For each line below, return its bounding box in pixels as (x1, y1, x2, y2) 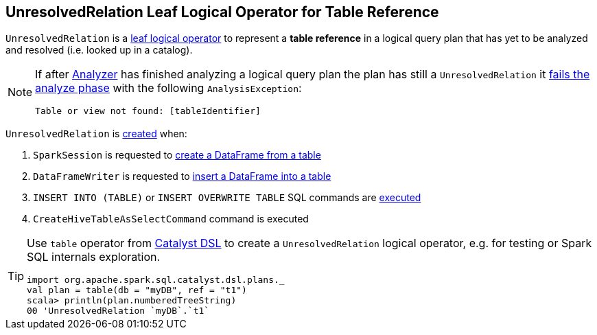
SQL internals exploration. (27, 250, 161, 264)
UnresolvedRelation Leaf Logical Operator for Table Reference (5, 3, 439, 21)
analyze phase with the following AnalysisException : (35, 81, 302, 95)
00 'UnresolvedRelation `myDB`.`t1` (27, 305, 210, 316)
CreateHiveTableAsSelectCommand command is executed (33, 213, 309, 225)
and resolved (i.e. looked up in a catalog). (5, 44, 193, 56)
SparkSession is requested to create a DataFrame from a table (33, 149, 321, 161)
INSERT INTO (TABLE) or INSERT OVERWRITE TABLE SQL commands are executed (33, 192, 421, 204)
